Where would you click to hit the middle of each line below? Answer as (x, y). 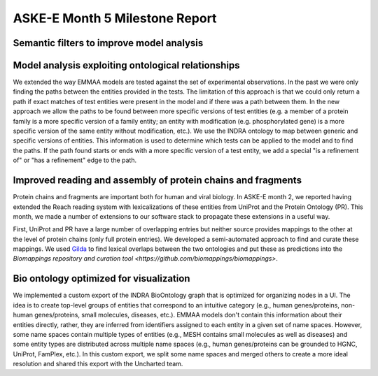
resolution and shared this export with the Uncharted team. (98, 364)
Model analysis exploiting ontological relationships (127, 65)
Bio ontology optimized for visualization (101, 279)
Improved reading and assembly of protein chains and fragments (157, 181)
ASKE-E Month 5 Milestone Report (115, 18)
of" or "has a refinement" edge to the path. (75, 160)
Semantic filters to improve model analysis (108, 43)
